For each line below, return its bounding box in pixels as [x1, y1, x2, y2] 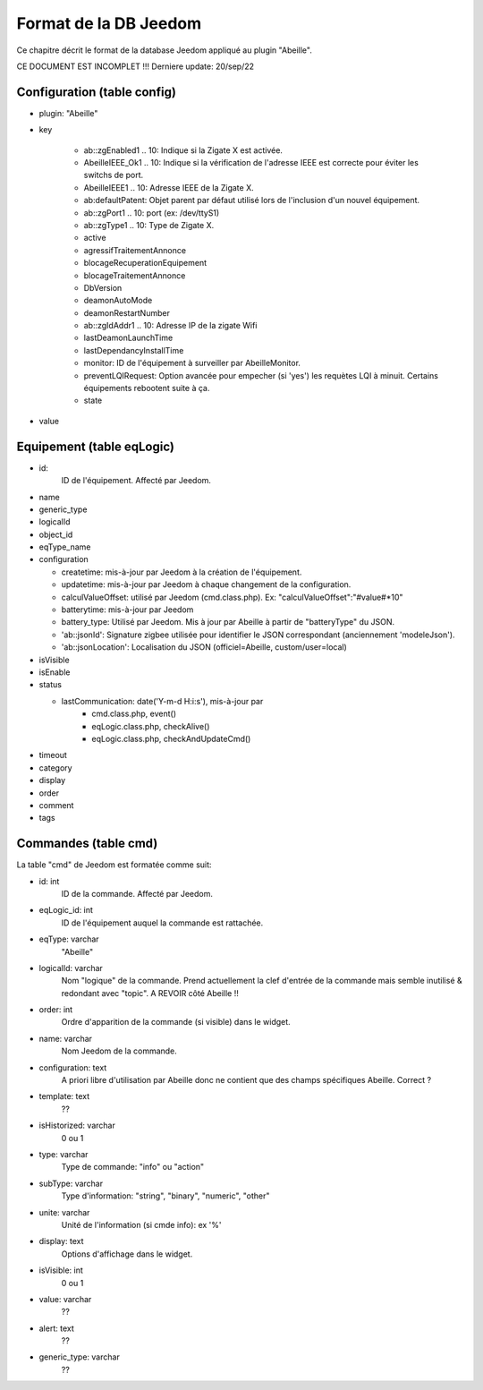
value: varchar [38, 1293, 92, 1304]
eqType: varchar [38, 934, 99, 944]
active [83, 233, 106, 243]
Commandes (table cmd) [16, 836, 158, 851]
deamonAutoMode [83, 295, 153, 306]
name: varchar [38, 1033, 93, 1044]
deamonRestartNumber [83, 307, 170, 318]
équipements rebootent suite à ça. [83, 383, 210, 394]
